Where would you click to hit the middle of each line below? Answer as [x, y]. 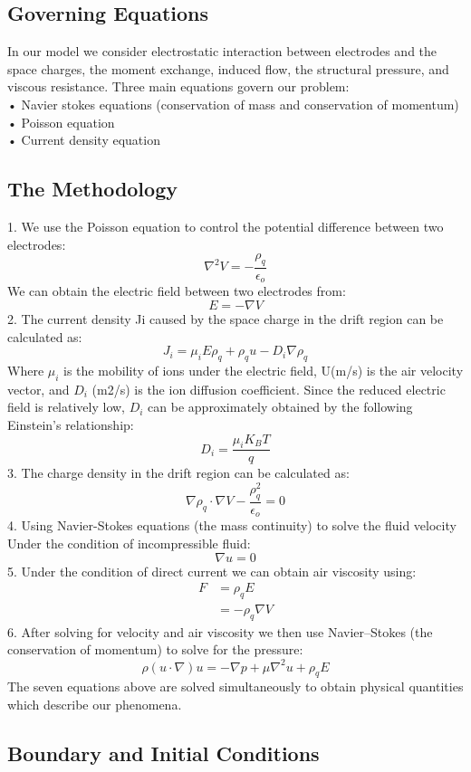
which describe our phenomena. [95, 704]
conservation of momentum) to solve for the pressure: [155, 649]
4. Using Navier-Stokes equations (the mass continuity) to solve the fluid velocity [232, 525]
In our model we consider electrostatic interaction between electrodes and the [222, 51]
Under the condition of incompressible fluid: [129, 543]
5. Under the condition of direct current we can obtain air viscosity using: [212, 571]
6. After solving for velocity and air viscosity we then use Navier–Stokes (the [220, 631]
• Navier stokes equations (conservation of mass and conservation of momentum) [233, 104]
